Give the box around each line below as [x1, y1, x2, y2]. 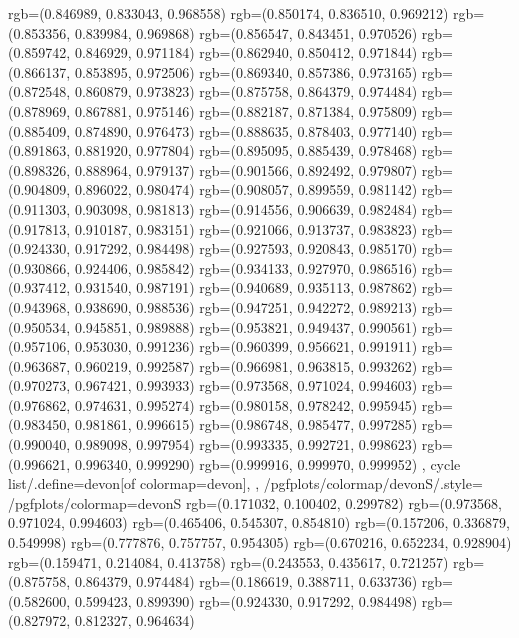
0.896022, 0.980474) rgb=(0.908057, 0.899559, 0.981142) [74, 179, 418, 200]
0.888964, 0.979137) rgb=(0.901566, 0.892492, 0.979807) [74, 159, 418, 180]
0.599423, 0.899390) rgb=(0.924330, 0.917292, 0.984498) [74, 590, 418, 611]
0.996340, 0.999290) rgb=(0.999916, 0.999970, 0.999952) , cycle [74, 453, 461, 474]
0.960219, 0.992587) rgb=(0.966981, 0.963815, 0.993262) [74, 355, 418, 376]
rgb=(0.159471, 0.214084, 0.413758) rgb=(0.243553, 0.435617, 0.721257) [8, 551, 449, 572]
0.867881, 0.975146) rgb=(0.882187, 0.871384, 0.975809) [74, 100, 418, 121]
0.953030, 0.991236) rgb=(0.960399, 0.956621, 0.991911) [74, 336, 418, 357]
